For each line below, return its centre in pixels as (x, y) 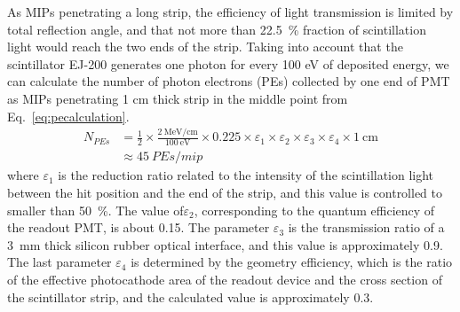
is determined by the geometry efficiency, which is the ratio (292, 262)
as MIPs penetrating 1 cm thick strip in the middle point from (178, 98)
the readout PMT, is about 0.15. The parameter (139, 227)
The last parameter (59, 262)
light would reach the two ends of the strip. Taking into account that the (205, 47)
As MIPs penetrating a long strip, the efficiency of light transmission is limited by (230, 12)
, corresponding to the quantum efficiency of (314, 210)
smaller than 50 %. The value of (95, 210)
